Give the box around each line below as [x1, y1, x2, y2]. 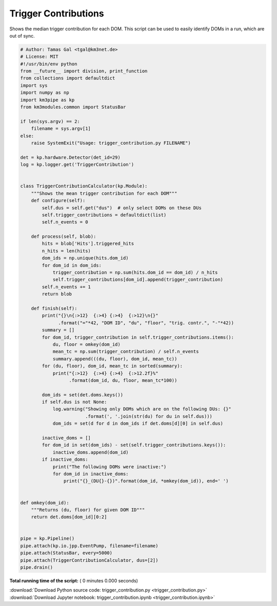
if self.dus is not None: [42, 399, 107, 405]
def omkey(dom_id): [20, 500, 69, 506]
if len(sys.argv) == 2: [20, 118, 81, 124]
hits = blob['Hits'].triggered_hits [42, 241, 134, 247]
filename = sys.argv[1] [31, 126, 91, 132]
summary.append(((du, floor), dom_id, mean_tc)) [52, 356, 177, 362]
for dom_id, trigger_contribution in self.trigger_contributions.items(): [42, 334, 234, 340]
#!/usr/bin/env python [20, 61, 77, 67]
